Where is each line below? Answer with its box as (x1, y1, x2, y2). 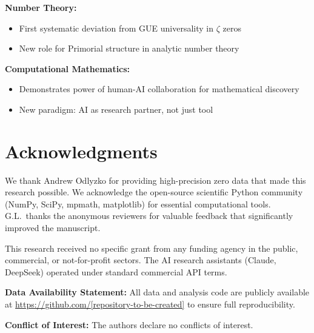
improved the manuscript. (5, 221, 101, 234)
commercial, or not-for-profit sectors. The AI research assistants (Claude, (5, 254, 276, 266)
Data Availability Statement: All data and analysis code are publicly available (5, 286, 310, 298)
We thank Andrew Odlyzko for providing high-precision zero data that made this (5, 173, 306, 186)
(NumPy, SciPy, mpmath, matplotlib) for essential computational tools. (5, 197, 271, 210)
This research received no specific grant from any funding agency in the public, (5, 241, 298, 254)
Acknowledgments (5, 138, 158, 163)
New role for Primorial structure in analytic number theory (19, 42, 239, 55)
